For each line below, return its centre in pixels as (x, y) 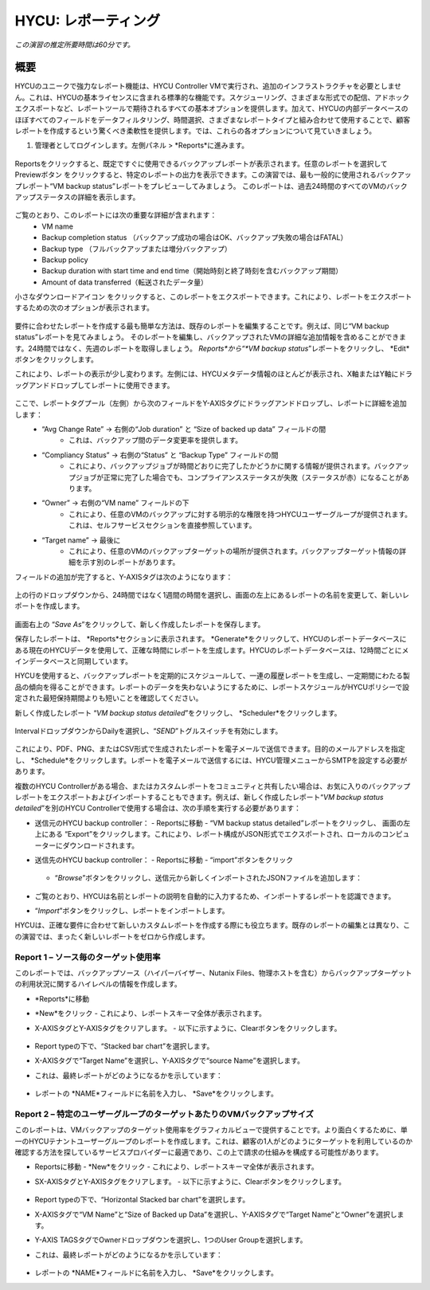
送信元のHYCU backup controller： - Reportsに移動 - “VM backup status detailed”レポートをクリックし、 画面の (219, 823)
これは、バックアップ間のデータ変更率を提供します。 (156, 440)
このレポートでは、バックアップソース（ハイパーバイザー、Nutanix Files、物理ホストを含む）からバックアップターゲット (213, 973)
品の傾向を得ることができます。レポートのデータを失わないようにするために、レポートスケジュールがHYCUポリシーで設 (212, 687)
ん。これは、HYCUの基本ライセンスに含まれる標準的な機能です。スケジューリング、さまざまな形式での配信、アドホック (212, 97)
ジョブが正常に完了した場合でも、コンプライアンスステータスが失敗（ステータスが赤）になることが (239, 477)
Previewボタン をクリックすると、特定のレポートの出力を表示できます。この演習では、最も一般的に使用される (196, 174)
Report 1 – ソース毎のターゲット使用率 (88, 957)
